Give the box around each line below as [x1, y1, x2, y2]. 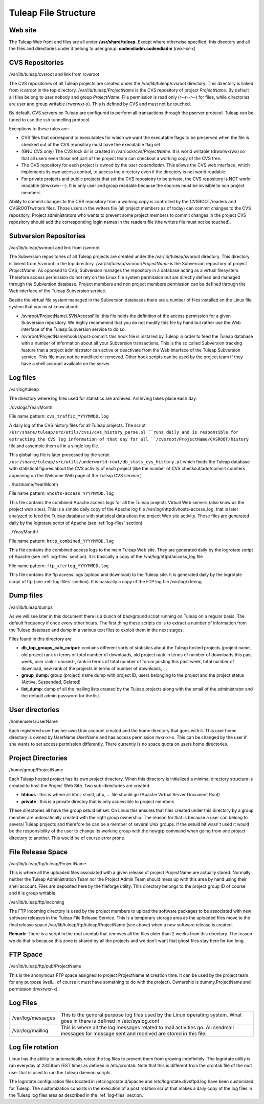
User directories [9, 706, 60, 714]
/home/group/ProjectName [9, 767, 64, 773]
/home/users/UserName [9, 718, 58, 724]
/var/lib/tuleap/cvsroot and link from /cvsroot [9, 71, 100, 77]
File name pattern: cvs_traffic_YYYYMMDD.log [9, 414, 109, 419]
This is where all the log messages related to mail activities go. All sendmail [60, 1024, 234, 1031]
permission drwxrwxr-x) [9, 986, 58, 992]
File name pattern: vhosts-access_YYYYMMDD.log [9, 490, 114, 496]
